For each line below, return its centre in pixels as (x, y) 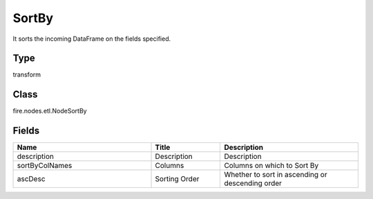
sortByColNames (45, 166)
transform (27, 75)
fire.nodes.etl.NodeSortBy (50, 111)
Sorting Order (177, 179)
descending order (253, 183)
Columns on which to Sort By (271, 166)
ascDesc (31, 179)
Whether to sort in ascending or (276, 175)
